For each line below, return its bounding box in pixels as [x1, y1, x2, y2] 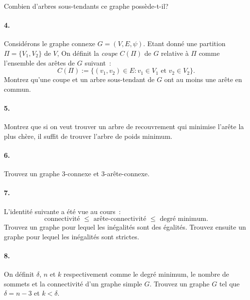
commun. [4, 83, 31, 94]
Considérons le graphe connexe [4, 38, 96, 49]
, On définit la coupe [57, 48, 118, 58]
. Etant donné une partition [143, 38, 226, 49]
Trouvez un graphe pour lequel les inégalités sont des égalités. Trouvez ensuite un [4, 222, 246, 232]
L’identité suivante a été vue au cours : [4, 206, 121, 216]
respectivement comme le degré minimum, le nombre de [64, 269, 229, 279]
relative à [161, 48, 189, 58]
